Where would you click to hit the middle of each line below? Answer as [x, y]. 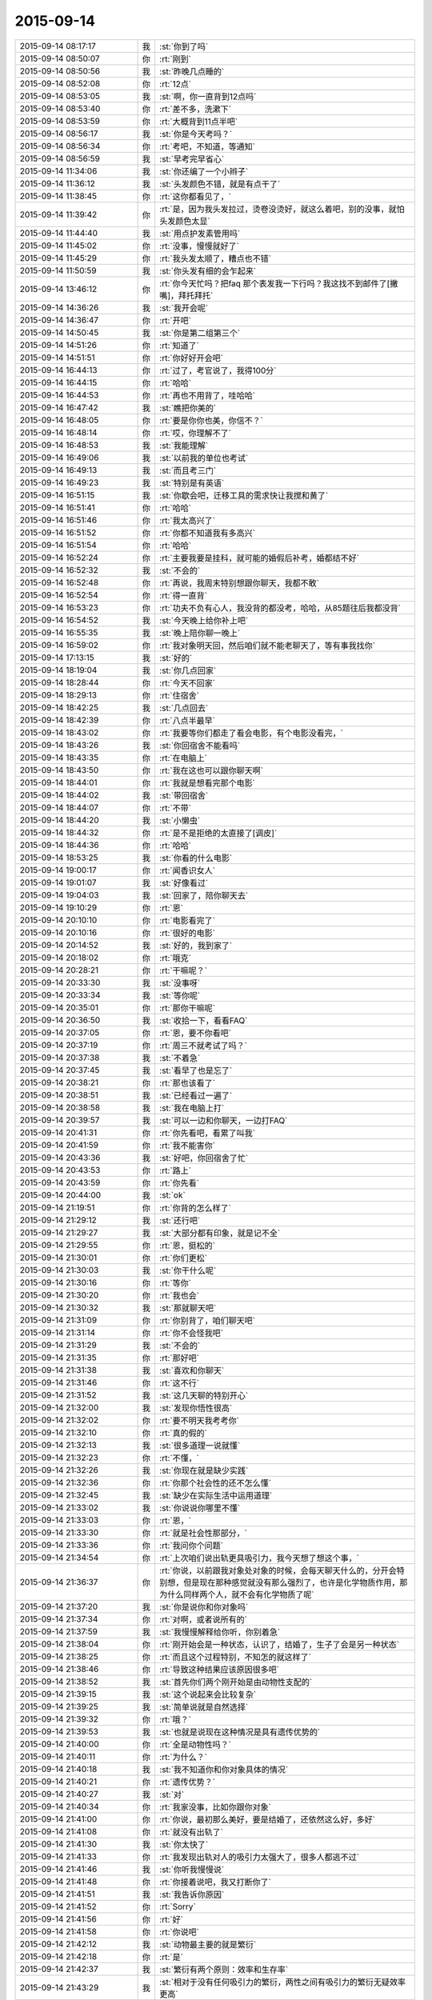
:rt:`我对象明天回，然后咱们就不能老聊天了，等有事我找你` [268, 646]
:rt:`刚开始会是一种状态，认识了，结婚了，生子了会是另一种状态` [280, 1644]
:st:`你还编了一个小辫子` [204, 171]
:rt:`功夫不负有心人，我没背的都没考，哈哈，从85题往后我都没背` [280, 608]
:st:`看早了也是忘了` [196, 1070]
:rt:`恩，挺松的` [188, 1246]
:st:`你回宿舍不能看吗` [200, 746]
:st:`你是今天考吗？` [196, 134]
